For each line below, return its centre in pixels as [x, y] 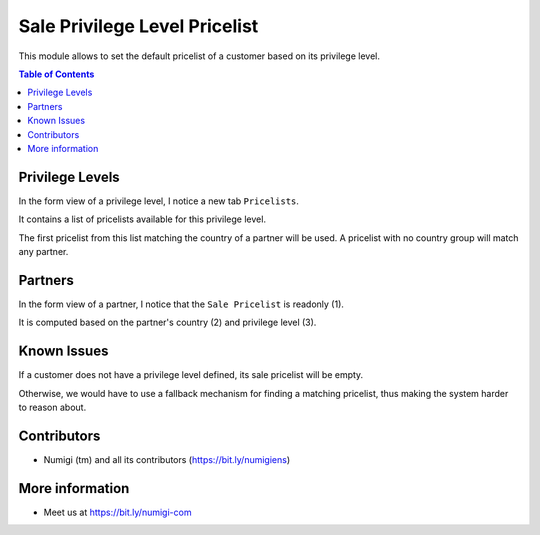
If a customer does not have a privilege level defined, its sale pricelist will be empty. [191, 375]
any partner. [43, 251]
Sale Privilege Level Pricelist [138, 26]
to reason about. [52, 407]
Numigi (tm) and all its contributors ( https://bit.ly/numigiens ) [167, 459]
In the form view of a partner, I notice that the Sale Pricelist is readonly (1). [181, 304]
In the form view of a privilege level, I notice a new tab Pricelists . [159, 201]
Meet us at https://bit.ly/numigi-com [117, 512]
